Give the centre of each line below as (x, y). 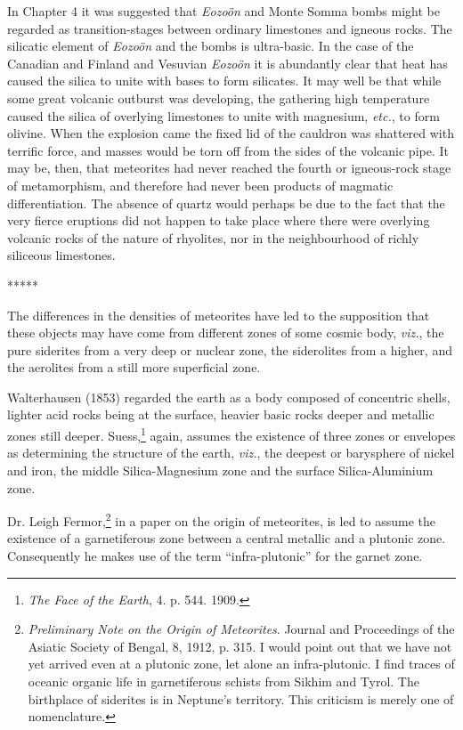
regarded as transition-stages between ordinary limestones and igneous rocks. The (230, 28)
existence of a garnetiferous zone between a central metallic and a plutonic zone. (227, 538)
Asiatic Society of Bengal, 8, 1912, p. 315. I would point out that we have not (240, 646)
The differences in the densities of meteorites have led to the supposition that (219, 315)
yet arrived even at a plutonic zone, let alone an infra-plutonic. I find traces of (241, 664)
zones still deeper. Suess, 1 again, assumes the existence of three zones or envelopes (231, 434)
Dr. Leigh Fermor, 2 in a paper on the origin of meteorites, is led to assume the (222, 519)
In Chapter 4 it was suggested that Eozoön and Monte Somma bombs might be (223, 11)
